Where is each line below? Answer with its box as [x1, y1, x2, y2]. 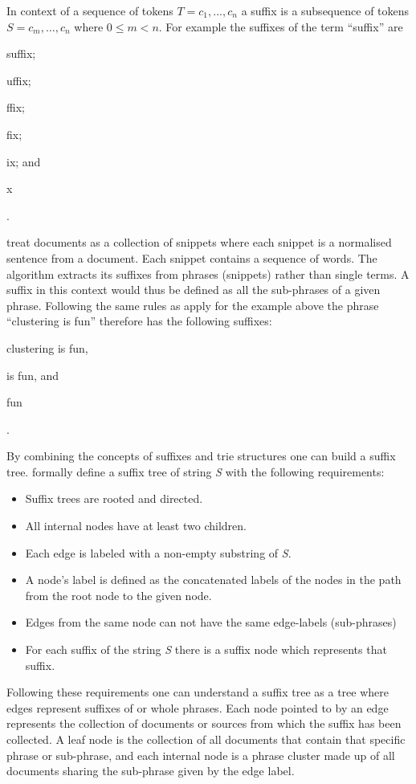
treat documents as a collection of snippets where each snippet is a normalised [6, 234, 392, 251]
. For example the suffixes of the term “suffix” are [158, 18, 403, 35]
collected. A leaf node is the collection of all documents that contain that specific [6, 731, 406, 747]
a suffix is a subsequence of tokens [241, 2, 410, 18]
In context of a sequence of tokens [6, 2, 173, 18]
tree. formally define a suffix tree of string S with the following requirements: [6, 463, 385, 480]
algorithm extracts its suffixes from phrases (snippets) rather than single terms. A [6, 265, 410, 282]
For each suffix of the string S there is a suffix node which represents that [25, 641, 387, 658]
